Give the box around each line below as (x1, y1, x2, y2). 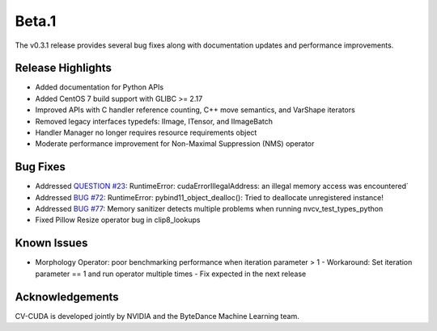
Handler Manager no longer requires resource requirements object (35, 128, 257, 137)
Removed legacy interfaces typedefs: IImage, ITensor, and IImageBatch (35, 116, 274, 126)
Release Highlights (15, 61, 112, 75)
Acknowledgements (15, 290, 119, 304)
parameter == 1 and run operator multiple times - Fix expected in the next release (35, 269, 307, 279)
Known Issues (15, 237, 88, 250)
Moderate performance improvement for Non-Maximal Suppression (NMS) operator (35, 139, 315, 149)
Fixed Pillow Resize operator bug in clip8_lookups (35, 215, 201, 225)
